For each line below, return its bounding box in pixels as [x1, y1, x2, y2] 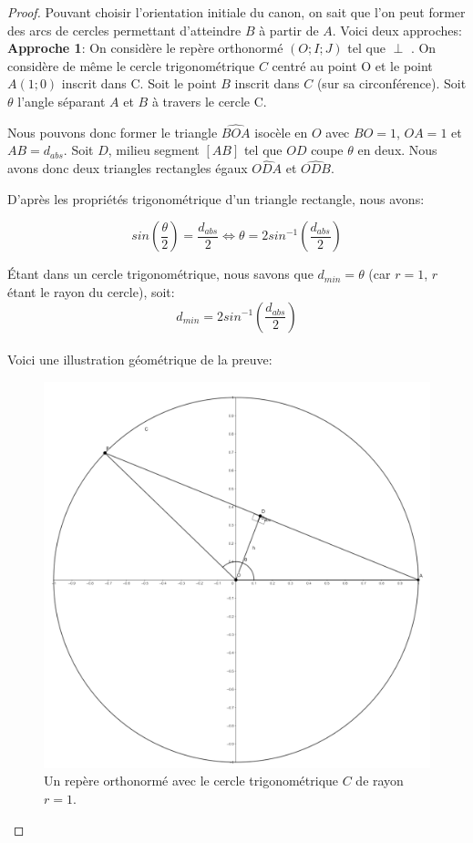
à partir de [259, 20, 319, 39]
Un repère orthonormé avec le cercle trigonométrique [44, 771, 339, 790]
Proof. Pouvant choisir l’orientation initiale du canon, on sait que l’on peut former [7, 3, 466, 21]
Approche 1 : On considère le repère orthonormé [7, 38, 283, 57]
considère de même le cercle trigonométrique [7, 56, 255, 75]
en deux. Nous [357, 140, 437, 159]
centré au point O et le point [272, 56, 433, 75]
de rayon [355, 771, 404, 790]
